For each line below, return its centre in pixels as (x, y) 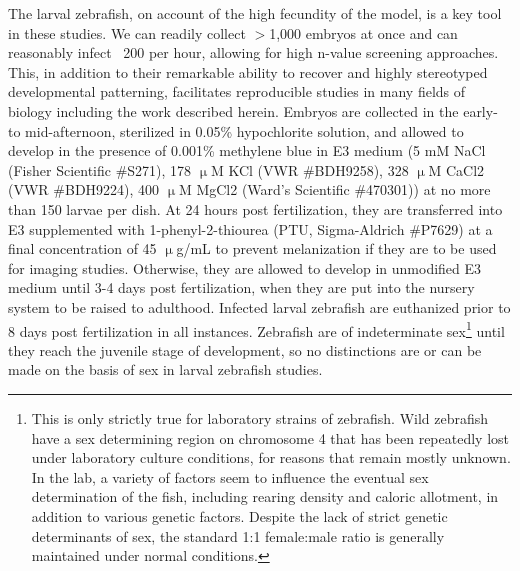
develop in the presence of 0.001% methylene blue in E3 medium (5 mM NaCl (247, 150)
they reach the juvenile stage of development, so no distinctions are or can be (245, 349)
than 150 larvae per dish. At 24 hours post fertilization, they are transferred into (255, 208)
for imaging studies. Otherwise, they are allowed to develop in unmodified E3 (245, 267)
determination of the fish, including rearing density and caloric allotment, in (265, 496)
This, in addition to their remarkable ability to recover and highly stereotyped (248, 71)
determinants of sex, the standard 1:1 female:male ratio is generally (238, 535)
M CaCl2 (456, 169)
